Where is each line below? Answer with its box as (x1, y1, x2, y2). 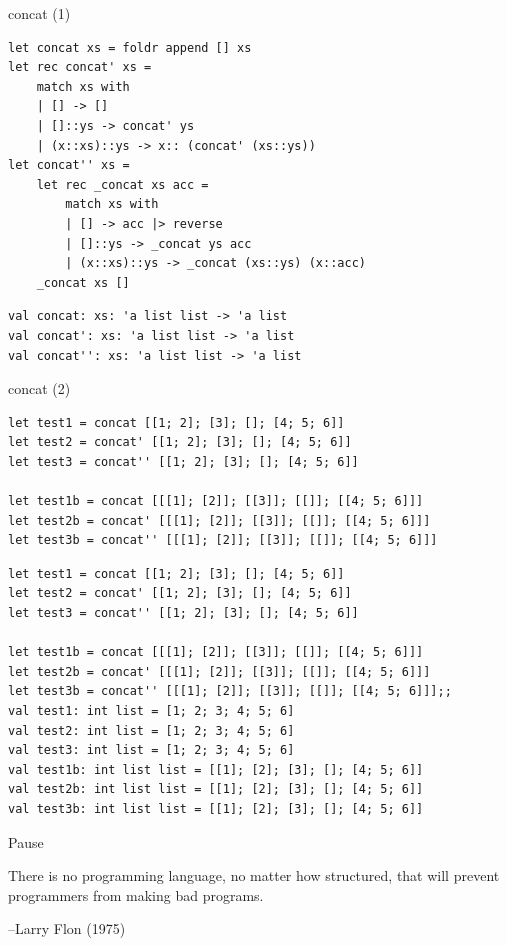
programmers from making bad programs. (8, 884, 264, 905)
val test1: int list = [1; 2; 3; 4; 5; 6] (8, 704, 295, 718)
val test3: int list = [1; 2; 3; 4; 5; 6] (8, 743, 295, 758)
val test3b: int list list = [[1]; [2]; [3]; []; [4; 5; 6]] (8, 801, 424, 816)
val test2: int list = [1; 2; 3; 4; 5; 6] (8, 723, 295, 738)
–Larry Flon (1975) (8, 918, 126, 939)
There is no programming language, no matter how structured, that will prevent (8, 865, 500, 886)
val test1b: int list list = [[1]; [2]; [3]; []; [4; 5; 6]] (8, 762, 424, 777)
